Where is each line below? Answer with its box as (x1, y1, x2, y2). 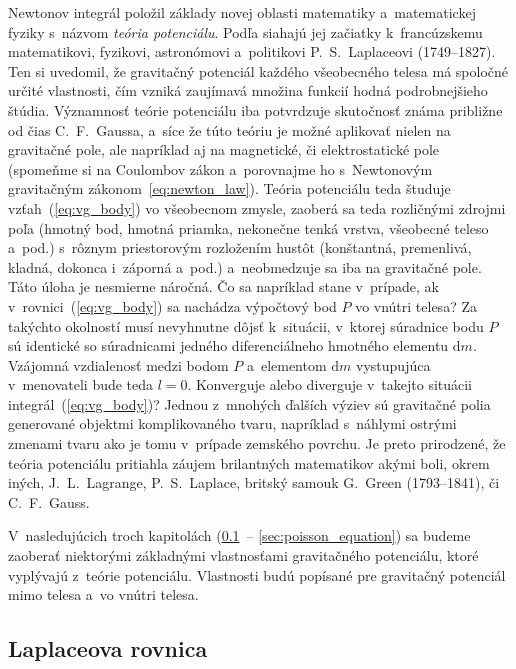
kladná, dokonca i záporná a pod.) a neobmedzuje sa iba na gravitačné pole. (8, 256, 482, 277)
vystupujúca (356, 354, 431, 375)
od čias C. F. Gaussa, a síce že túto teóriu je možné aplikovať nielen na (8, 119, 451, 140)
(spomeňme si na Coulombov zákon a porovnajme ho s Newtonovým (8, 158, 433, 179)
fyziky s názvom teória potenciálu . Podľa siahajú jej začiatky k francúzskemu (8, 21, 483, 42)
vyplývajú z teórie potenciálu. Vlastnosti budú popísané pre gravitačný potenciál (8, 564, 506, 585)
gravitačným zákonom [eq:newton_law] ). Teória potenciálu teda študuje (8, 178, 451, 199)
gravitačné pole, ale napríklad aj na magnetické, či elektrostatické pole (8, 139, 440, 160)
